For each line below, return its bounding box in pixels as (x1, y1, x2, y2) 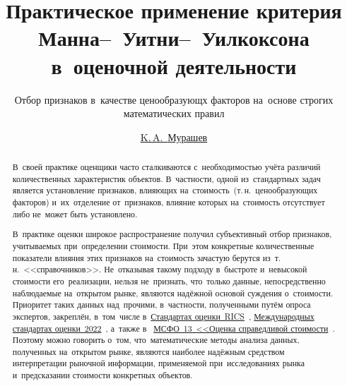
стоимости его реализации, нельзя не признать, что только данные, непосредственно (12, 275, 326, 287)
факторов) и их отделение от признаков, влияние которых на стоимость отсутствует (12, 196, 325, 208)
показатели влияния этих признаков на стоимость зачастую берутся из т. (12, 251, 281, 263)
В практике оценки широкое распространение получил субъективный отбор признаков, (12, 228, 332, 240)
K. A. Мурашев (140, 129, 208, 144)
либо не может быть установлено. (12, 207, 138, 219)
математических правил (123, 106, 225, 121)
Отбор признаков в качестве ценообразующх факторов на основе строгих (14, 92, 334, 107)
